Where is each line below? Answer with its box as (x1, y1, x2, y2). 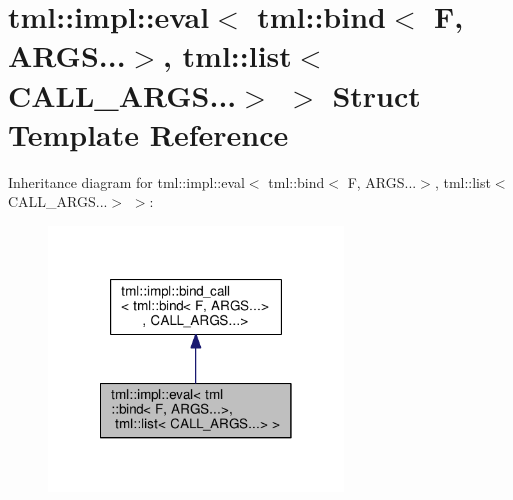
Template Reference (8, 113, 289, 154)
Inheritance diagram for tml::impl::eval (8, 171, 245, 192)
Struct (332, 74, 421, 115)
